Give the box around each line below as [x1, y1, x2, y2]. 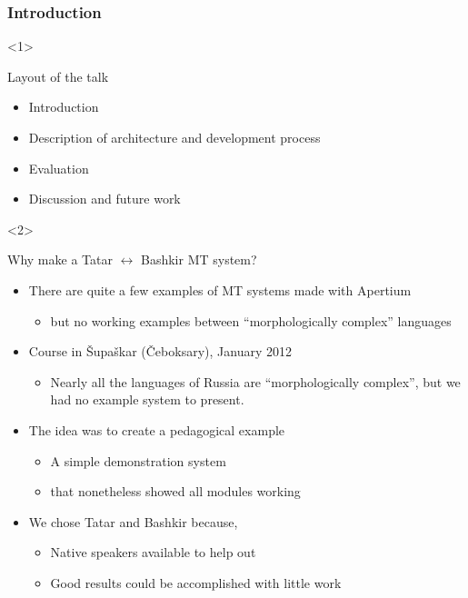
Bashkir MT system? [140, 250, 257, 269]
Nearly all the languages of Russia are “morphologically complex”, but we [50, 372, 461, 391]
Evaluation [28, 158, 89, 177]
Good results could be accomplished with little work [50, 573, 342, 592]
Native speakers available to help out [50, 543, 256, 562]
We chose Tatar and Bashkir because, [28, 512, 238, 531]
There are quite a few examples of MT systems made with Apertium [28, 280, 412, 299]
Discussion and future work [28, 189, 181, 208]
